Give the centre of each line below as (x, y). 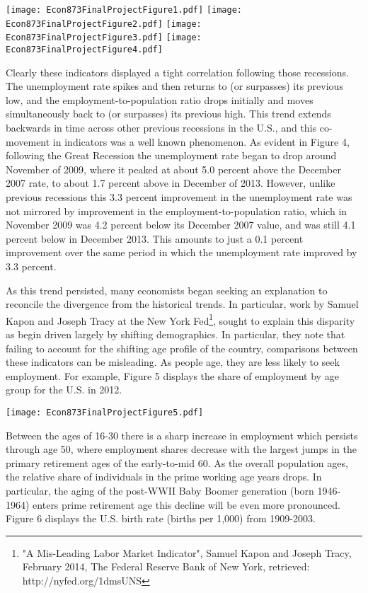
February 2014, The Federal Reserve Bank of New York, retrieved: (166, 566)
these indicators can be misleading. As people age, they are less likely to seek (173, 362)
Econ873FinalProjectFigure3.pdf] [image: (104, 38)
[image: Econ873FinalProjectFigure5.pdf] (105, 412)
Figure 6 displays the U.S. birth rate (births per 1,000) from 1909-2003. (161, 518)
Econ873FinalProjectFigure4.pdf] (84, 49)
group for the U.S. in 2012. (64, 390)
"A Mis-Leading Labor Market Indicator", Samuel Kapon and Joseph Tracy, (187, 552)
